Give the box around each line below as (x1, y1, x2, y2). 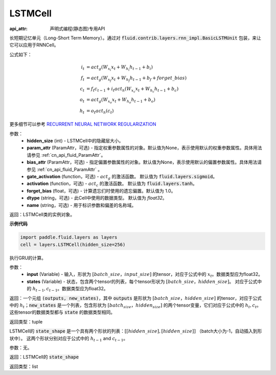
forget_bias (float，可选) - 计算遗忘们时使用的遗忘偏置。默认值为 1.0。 (27, 188, 176, 194)
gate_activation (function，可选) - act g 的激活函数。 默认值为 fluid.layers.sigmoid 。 (27, 173, 218, 181)
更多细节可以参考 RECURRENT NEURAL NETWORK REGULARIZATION (9, 121, 156, 127)
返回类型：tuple (9, 318, 43, 324)
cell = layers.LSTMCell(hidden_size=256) (20, 242, 126, 247)
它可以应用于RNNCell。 (9, 42, 59, 48)
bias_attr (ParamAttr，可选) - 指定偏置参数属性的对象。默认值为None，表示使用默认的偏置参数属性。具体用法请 (27, 159, 262, 166)
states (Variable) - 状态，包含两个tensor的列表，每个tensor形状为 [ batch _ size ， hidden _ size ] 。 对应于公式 (27, 278, 258, 285)
